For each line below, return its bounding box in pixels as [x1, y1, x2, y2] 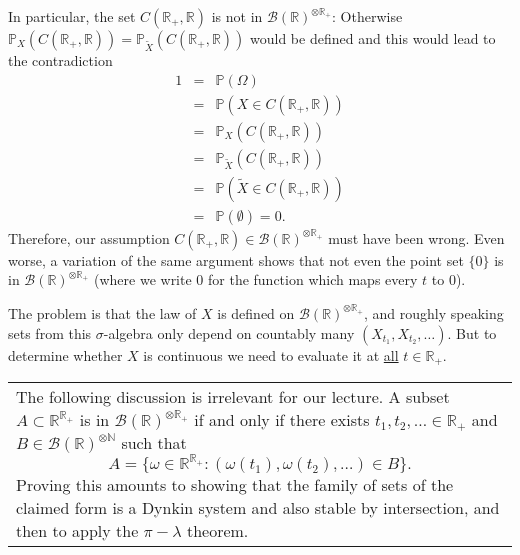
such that [121, 431, 187, 455]
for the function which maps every [208, 269, 418, 290]
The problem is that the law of [8, 302, 197, 323]
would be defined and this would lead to [250, 28, 496, 48]
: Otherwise [332, 6, 403, 26]
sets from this [8, 322, 92, 343]
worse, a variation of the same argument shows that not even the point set [8, 249, 464, 270]
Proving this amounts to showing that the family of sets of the [16, 473, 454, 497]
